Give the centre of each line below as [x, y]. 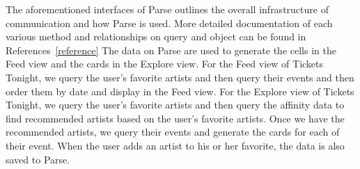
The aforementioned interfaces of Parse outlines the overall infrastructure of [167, 9]
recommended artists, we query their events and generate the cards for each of [173, 132]
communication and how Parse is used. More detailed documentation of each [169, 23]
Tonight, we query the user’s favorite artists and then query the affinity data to [175, 105]
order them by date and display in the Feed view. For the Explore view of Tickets [180, 91]
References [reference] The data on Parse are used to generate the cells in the [171, 50]
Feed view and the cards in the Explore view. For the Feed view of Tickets [165, 64]
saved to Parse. [38, 159]
